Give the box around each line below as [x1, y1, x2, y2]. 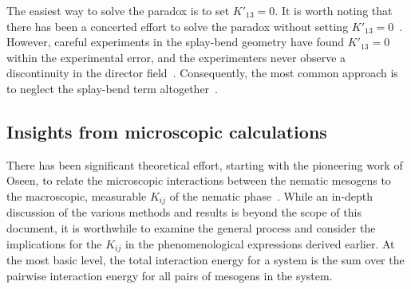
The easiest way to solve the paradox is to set [6, 2, 230, 18]
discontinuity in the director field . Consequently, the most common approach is [6, 64, 398, 81]
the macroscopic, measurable [6, 187, 147, 204]
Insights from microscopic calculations [6, 119, 327, 143]
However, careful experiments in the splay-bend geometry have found [6, 33, 345, 50]
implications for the [6, 235, 102, 252]
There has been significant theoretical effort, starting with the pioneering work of [6, 156, 403, 173]
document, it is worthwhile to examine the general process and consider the [6, 220, 376, 236]
